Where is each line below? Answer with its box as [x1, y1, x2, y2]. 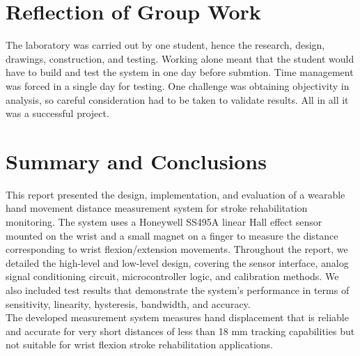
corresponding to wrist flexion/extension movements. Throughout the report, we [6, 242, 348, 256]
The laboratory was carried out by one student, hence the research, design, [6, 38, 325, 52]
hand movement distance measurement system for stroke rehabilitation [6, 201, 308, 215]
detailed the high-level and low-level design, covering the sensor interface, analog [6, 255, 349, 270]
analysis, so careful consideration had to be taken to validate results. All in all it [6, 92, 349, 107]
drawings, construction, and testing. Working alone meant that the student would [6, 51, 354, 65]
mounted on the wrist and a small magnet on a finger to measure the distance [6, 228, 338, 242]
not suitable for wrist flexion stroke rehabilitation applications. [6, 337, 273, 352]
